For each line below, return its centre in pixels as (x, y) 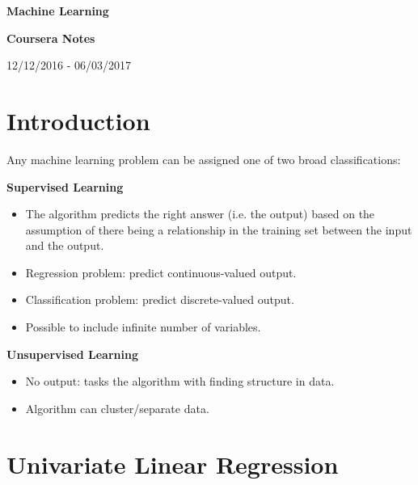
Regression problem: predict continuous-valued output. (161, 272)
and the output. (65, 245)
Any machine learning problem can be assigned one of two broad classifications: (204, 159)
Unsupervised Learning (72, 354)
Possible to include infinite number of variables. (143, 327)
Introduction (78, 120)
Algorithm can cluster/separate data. (117, 408)
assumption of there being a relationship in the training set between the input (219, 229)
